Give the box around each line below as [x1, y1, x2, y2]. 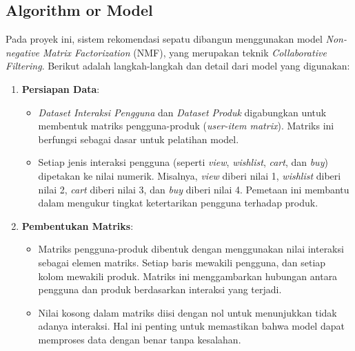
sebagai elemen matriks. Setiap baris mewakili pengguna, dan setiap [38, 255, 326, 269]
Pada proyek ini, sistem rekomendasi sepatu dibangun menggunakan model [6, 32, 323, 46]
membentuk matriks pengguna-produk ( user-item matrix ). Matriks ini [38, 118, 334, 133]
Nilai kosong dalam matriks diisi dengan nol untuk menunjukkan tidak [38, 305, 337, 319]
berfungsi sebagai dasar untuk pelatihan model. [38, 131, 239, 146]
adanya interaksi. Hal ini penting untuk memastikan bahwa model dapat [38, 319, 345, 333]
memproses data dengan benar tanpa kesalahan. [38, 332, 241, 346]
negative [6, 45, 40, 59]
